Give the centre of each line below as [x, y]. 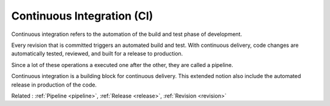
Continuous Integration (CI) [82, 16]
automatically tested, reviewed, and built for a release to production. [97, 54]
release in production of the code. [54, 85]
